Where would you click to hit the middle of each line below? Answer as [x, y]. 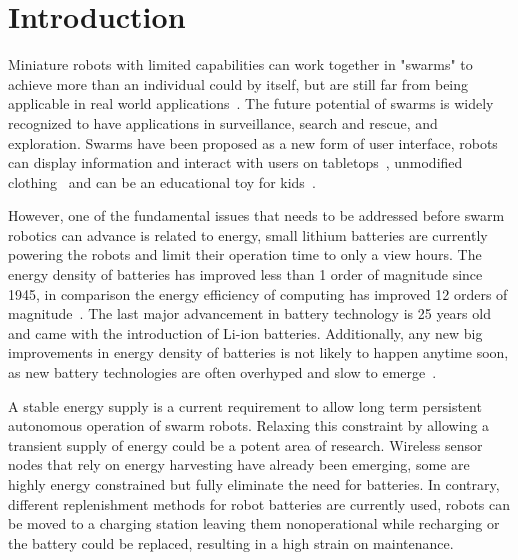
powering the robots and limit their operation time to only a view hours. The [245, 254]
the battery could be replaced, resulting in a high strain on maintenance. [231, 542]
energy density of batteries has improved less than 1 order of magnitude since [245, 274]
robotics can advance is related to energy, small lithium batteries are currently [248, 234]
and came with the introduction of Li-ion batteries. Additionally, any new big [245, 332]
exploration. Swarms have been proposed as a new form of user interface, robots [253, 142]
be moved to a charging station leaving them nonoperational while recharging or [254, 523]
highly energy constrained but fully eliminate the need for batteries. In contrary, [254, 484]
